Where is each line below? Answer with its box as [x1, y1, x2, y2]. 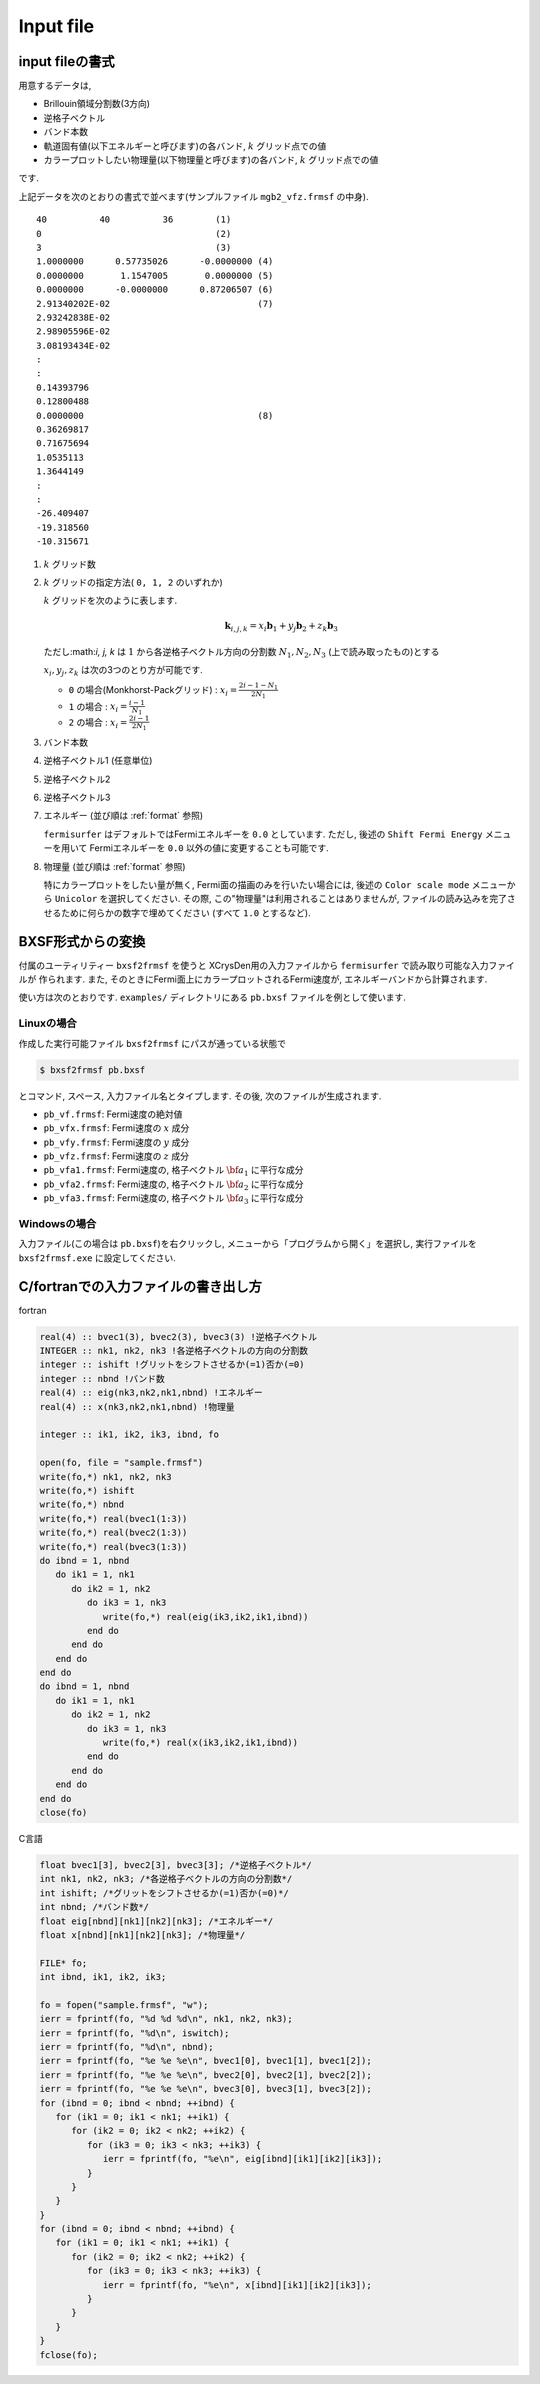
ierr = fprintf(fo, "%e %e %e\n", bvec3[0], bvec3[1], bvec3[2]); [39, 2083, 372, 2095]
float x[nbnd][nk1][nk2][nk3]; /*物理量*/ [39, 1929, 246, 1940]
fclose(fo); [39, 2349, 99, 2360]
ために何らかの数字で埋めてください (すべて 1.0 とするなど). [60, 906, 311, 919]
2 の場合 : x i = [68, 716, 128, 730]
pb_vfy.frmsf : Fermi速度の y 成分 [43, 1136, 190, 1148]
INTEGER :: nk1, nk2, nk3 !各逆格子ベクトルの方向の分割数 [39, 1345, 309, 1357]
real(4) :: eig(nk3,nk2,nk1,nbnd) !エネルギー [39, 1387, 264, 1399]
